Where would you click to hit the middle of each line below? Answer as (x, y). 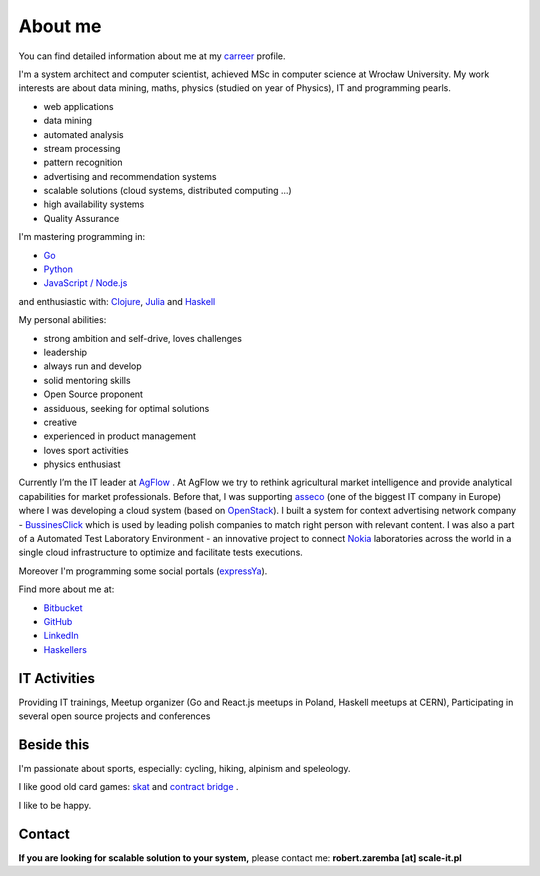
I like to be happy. (55, 805)
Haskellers (65, 649)
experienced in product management (120, 436)
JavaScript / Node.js (85, 283)
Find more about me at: (66, 589)
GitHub (58, 621)
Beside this (54, 744)
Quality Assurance (81, 218)
